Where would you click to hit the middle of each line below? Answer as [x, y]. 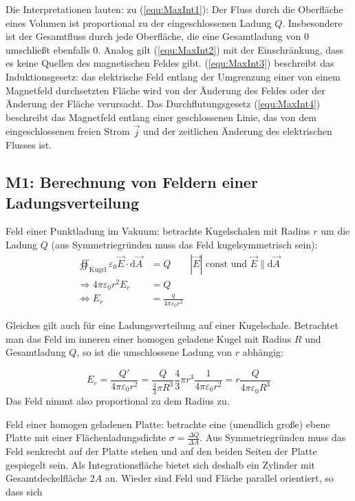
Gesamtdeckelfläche [46, 478]
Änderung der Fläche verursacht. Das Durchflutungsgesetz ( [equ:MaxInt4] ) [163, 104]
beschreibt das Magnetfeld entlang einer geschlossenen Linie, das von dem [161, 117]
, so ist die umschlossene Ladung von [154, 352]
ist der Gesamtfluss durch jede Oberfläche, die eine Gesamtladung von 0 [157, 36]
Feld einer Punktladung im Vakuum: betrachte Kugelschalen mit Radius [158, 231]
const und [227, 264]
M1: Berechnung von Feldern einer [132, 182]
